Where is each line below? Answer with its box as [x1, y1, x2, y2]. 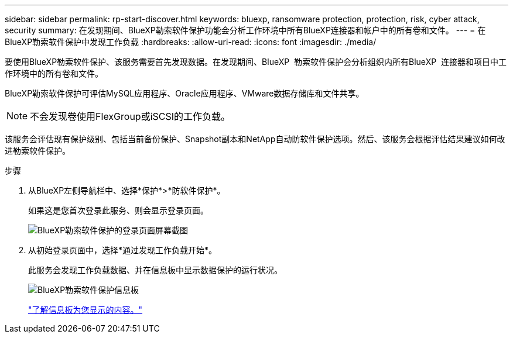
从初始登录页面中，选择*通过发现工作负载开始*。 [28, 245, 217, 255]
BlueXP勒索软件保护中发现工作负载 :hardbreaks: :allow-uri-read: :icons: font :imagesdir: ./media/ [5, 37, 377, 47]
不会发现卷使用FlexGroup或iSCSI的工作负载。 [30, 111, 231, 122]
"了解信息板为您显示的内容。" [28, 305, 143, 315]
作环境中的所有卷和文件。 [5, 68, 103, 78]
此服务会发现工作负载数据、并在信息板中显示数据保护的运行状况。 [28, 265, 282, 275]
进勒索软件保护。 [5, 146, 70, 156]
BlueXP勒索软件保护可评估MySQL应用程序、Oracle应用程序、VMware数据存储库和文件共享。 [5, 88, 364, 98]
